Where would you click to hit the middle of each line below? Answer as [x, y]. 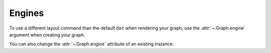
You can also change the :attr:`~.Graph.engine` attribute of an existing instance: [92, 44]
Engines [27, 13]
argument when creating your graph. [47, 34]
